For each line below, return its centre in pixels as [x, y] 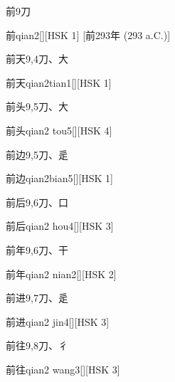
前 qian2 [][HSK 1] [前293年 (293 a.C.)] [88, 35]
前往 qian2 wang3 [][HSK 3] [63, 369]
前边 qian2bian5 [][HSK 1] [59, 178]
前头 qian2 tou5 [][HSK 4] [59, 130]
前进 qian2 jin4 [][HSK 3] [58, 321]
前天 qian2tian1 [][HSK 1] [59, 82]
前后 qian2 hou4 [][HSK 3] [60, 226]
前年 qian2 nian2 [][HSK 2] [61, 274]
